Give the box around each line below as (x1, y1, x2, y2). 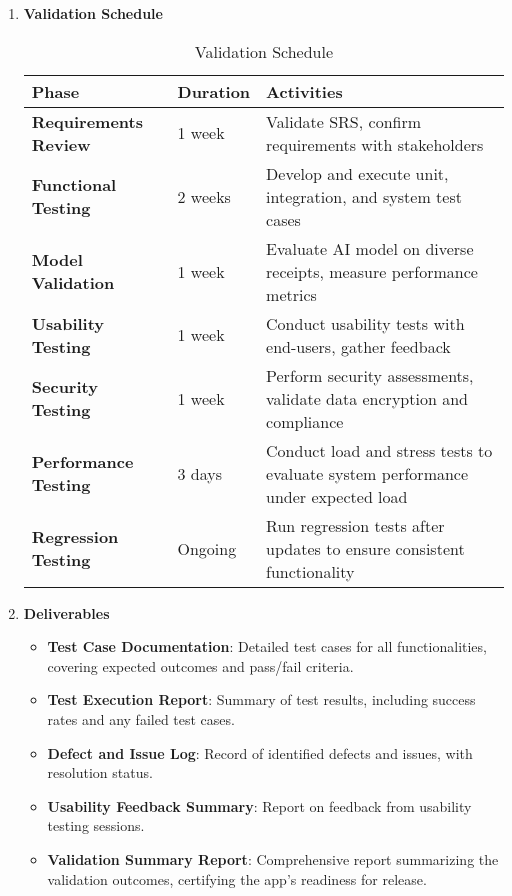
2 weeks (177, 184, 231, 208)
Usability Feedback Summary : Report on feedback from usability (47, 795, 472, 816)
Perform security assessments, (266, 363, 474, 387)
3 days (177, 461, 223, 485)
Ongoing (177, 536, 237, 560)
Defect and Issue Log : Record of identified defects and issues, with (47, 742, 473, 763)
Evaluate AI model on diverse (266, 236, 474, 260)
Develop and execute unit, (266, 161, 449, 185)
